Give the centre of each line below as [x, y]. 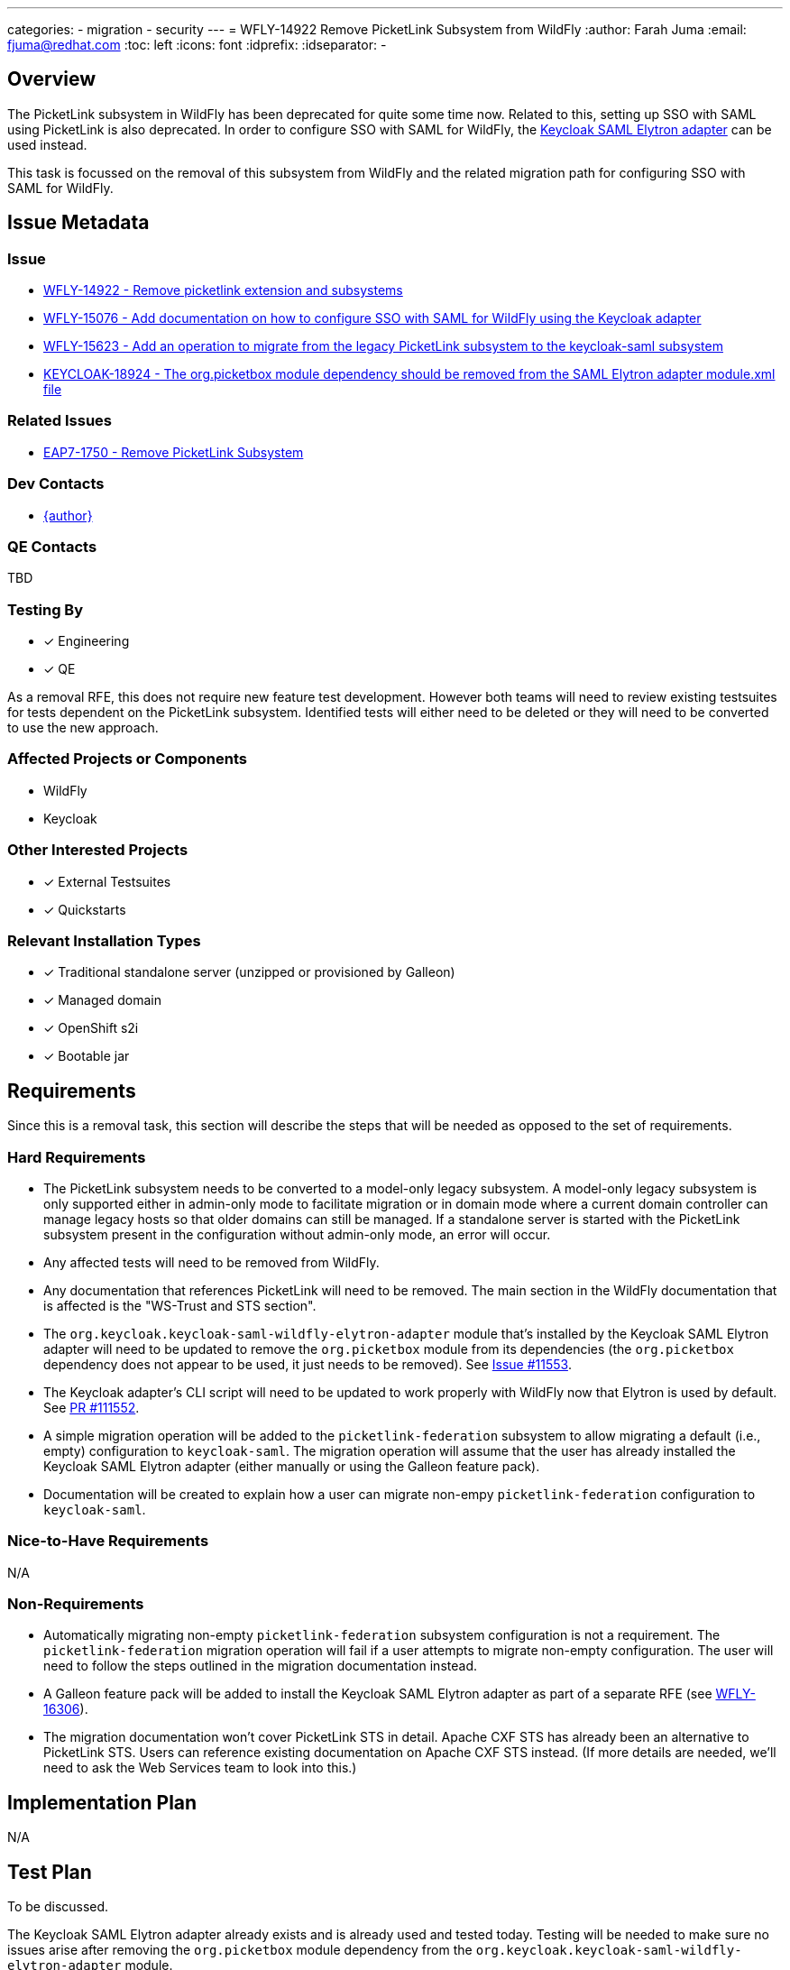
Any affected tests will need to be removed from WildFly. [211, 1262]
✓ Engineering [87, 641]
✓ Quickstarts [85, 909]
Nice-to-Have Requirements [108, 1541]
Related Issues [60, 421]
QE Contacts [52, 546]
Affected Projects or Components [127, 759]
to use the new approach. [83, 728]
